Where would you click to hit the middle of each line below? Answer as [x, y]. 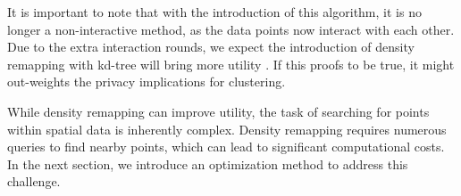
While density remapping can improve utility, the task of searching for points [218, 111]
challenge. [34, 181]
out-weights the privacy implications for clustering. [147, 82]
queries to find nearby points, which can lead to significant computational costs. [226, 147]
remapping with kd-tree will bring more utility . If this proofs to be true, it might [231, 64]
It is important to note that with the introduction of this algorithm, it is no [214, 12]
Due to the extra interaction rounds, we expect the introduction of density [211, 47]
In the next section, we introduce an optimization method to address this [208, 163]
